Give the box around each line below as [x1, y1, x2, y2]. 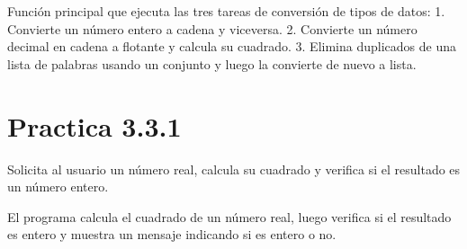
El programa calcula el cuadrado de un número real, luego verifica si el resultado [7, 207, 452, 226]
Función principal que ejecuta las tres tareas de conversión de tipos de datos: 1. [7, 2, 445, 20]
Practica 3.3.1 [7, 107, 182, 144]
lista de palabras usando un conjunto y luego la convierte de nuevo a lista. [7, 54, 417, 73]
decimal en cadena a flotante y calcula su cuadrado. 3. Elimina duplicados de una [7, 37, 456, 56]
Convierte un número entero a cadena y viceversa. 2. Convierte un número [7, 19, 418, 38]
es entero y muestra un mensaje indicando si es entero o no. [7, 225, 337, 244]
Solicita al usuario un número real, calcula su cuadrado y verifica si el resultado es [7, 159, 461, 178]
